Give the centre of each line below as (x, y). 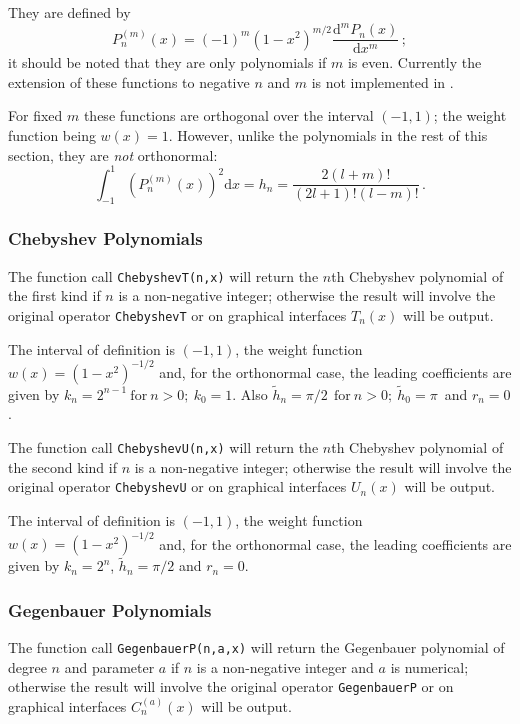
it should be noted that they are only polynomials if (167, 62)
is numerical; (429, 666)
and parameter (109, 666)
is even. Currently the (414, 62)
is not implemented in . (382, 81)
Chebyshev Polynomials (105, 238)
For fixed (35, 115)
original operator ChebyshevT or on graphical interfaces (177, 314)
